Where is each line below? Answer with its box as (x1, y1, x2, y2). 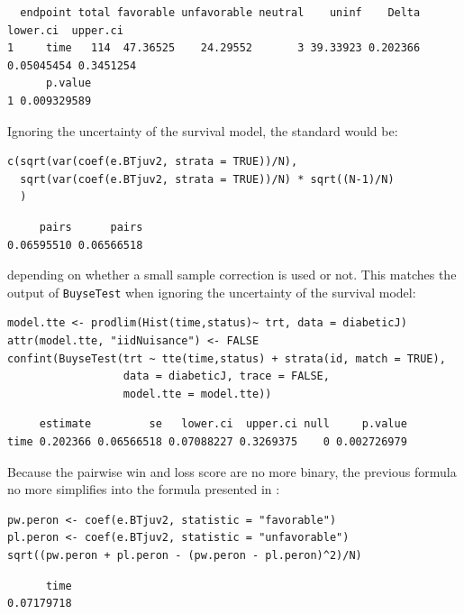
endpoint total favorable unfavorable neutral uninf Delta (20, 6, 421, 19)
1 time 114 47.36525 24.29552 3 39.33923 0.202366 (7, 41, 421, 55)
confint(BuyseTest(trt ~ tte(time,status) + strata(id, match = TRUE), (7, 352, 446, 365)
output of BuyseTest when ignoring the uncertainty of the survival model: (7, 282, 416, 301)
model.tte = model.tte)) (123, 387, 272, 400)
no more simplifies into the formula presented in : (7, 480, 280, 499)
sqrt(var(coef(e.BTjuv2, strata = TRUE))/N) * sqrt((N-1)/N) (20, 172, 395, 186)
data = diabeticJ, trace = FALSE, (123, 370, 330, 383)
